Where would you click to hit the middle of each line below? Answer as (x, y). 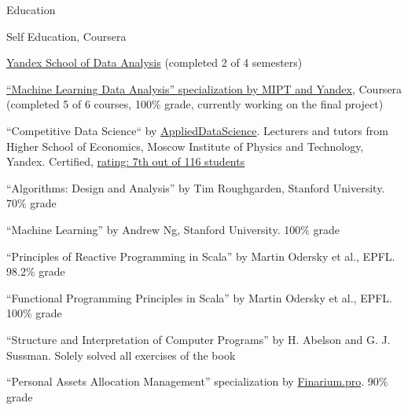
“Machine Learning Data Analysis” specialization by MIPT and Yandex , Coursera (204, 88)
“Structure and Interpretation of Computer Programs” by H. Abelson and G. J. (198, 339)
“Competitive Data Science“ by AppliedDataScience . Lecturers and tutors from (197, 130)
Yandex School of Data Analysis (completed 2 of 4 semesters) (154, 62)
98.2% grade (36, 271)
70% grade (31, 203)
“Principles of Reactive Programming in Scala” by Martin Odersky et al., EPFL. (201, 256)
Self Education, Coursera (66, 36)
